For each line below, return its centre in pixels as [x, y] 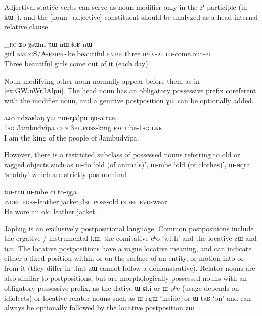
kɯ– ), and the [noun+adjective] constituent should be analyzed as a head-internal [131, 16]
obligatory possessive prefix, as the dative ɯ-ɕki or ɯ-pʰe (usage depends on [122, 288]
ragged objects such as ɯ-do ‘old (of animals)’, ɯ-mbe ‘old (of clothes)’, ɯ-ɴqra [127, 164]
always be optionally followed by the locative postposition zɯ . [100, 308]
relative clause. [27, 27]
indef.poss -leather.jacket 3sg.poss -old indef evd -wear [86, 201]
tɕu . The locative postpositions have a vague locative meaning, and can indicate [128, 248]
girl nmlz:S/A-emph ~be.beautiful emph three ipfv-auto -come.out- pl [108, 54]
